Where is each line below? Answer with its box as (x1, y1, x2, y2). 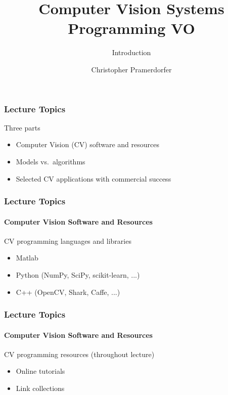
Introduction (112, 47, 151, 58)
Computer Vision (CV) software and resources (16, 139, 159, 150)
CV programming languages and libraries (4, 235, 131, 246)
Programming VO (68, 18, 195, 38)
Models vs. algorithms (16, 156, 85, 166)
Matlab (16, 252, 38, 263)
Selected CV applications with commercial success (16, 173, 171, 184)
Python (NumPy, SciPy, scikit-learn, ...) (16, 270, 140, 280)
